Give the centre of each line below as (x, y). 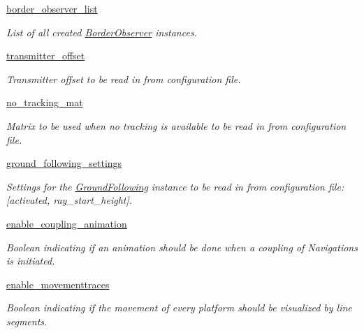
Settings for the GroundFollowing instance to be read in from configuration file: (175, 186)
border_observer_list (52, 8)
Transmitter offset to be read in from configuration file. (124, 79)
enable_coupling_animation (67, 223)
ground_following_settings (64, 163)
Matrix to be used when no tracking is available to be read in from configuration (176, 125)
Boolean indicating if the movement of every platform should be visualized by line (179, 308)
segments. (27, 321)
